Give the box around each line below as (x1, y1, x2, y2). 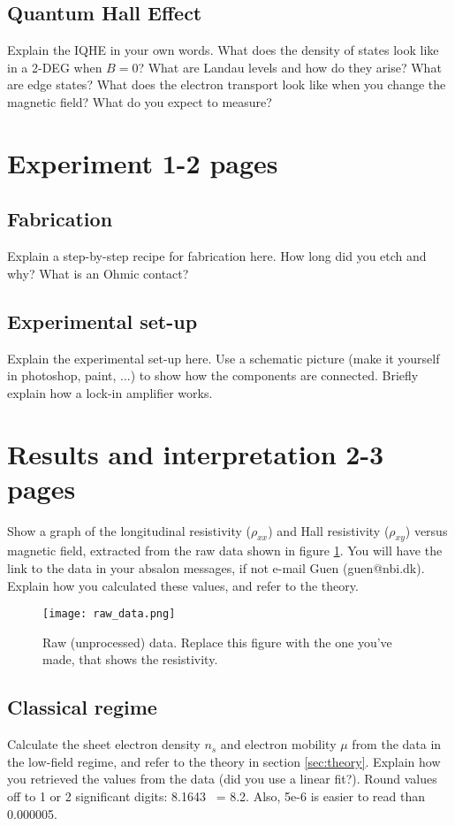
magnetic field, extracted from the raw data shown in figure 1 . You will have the (7, 541, 443, 560)
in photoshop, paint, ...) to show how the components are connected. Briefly (7, 366, 419, 385)
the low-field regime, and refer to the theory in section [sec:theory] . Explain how (7, 752, 441, 770)
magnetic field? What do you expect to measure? (7, 92, 272, 111)
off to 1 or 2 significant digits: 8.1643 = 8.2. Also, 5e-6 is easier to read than (7, 787, 425, 806)
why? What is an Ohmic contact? (7, 264, 189, 282)
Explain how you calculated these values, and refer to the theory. (7, 576, 359, 594)
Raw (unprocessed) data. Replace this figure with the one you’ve (42, 632, 392, 651)
